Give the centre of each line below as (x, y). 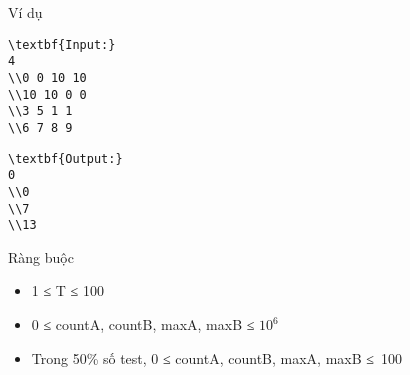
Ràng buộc (41, 256)
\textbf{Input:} (62, 44)
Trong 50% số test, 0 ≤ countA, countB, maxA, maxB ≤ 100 (216, 357)
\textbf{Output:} (65, 158)
